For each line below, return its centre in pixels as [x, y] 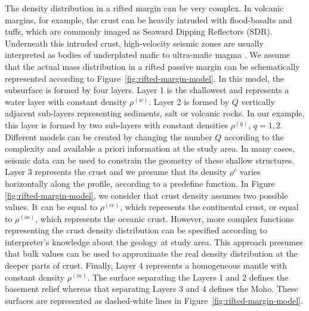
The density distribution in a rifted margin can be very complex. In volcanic [144, 8]
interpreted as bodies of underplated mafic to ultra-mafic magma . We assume [148, 55]
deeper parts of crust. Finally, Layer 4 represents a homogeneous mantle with [146, 265]
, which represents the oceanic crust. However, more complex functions [165, 218]
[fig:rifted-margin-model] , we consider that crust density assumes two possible [146, 195]
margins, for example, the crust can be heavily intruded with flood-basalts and [149, 19]
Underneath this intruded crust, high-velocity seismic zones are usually [134, 43]
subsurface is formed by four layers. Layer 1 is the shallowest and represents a [147, 90]
